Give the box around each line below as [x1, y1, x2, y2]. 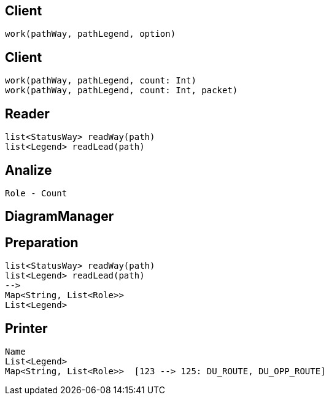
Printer [5, 320, 48, 336]
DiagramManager [5, 209, 114, 225]
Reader [5, 106, 50, 121]
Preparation [5, 234, 79, 250]
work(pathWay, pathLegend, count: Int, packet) [5, 85, 238, 96]
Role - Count [5, 188, 68, 198]
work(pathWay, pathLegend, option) [5, 29, 176, 39]
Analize [5, 162, 52, 178]
